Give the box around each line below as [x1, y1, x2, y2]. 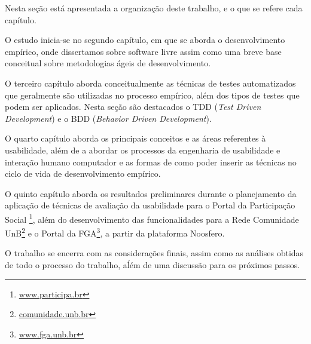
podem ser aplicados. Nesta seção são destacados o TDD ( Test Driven [5, 100, 261, 113]
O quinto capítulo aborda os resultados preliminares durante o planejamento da [5, 187, 297, 199]
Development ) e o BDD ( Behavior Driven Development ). [5, 112, 212, 124]
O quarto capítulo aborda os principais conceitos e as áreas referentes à [5, 132, 266, 145]
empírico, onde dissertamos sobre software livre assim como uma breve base [5, 45, 282, 57]
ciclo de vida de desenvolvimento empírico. [5, 167, 161, 180]
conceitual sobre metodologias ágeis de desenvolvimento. [5, 57, 211, 69]
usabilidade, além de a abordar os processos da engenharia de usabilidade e [5, 143, 280, 156]
